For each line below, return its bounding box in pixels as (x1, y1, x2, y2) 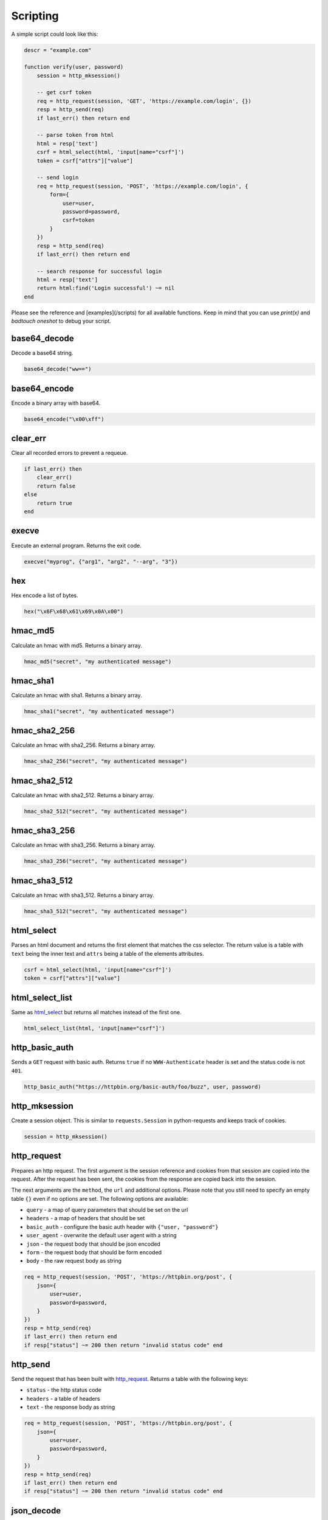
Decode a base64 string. (11, 350, 73, 357)
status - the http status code (26, 1386, 102, 1394)
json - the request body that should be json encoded (26, 1240, 161, 1248)
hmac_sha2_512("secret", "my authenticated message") (24, 807, 188, 815)
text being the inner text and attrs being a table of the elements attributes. (11, 950, 204, 957)
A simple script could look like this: (11, 30, 98, 38)
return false (36, 482, 76, 489)
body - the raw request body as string (26, 1257, 121, 1265)
